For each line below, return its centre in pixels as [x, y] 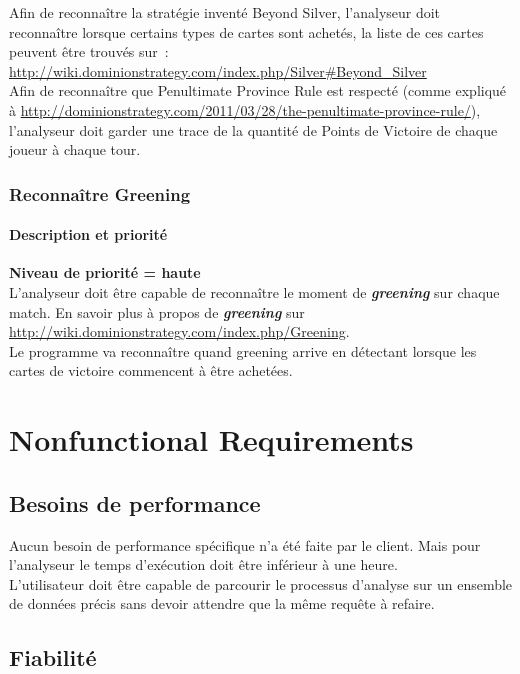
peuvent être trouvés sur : [89, 51]
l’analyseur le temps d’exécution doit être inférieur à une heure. [203, 564]
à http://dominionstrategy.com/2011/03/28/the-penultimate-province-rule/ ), [245, 109]
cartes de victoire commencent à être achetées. [151, 370]
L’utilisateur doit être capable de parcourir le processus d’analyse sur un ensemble [261, 583]
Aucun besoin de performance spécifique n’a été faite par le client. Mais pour [245, 544]
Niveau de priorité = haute [105, 272]
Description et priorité [88, 234]
